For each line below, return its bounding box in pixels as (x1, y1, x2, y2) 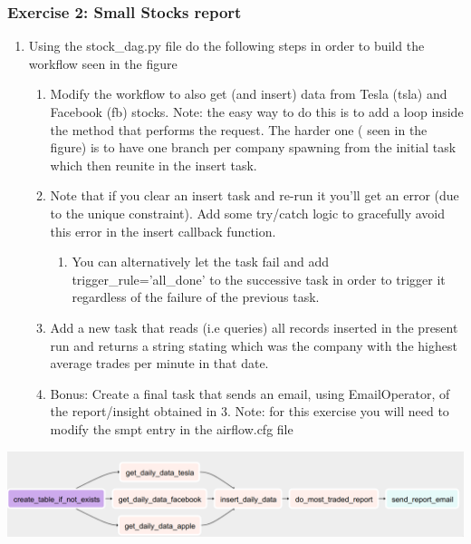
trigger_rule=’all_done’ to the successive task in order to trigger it (72, 269, 446, 288)
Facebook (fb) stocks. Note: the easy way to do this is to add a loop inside (50, 102, 464, 121)
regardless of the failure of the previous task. (72, 287, 320, 306)
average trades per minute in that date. (50, 354, 269, 373)
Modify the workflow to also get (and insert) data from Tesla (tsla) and (50, 84, 447, 103)
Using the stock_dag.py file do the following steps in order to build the (28, 36, 425, 55)
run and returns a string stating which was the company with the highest (50, 335, 457, 355)
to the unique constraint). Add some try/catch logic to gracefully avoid (50, 203, 446, 222)
